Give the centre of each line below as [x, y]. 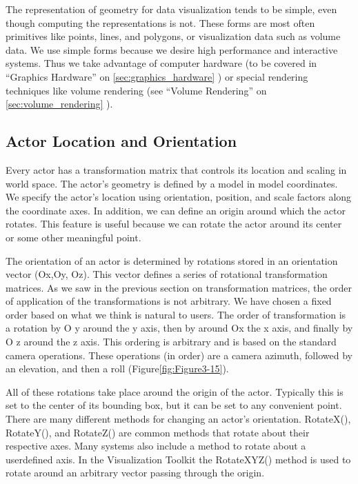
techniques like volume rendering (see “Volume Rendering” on [136, 90]
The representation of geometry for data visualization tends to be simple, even [171, 9]
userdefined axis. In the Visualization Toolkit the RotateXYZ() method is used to [178, 459]
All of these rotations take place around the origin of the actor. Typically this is [175, 391]
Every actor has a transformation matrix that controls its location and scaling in [176, 169]
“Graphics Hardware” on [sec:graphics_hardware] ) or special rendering [157, 76]
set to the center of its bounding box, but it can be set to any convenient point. [174, 405]
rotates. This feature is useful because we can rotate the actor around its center [174, 224]
